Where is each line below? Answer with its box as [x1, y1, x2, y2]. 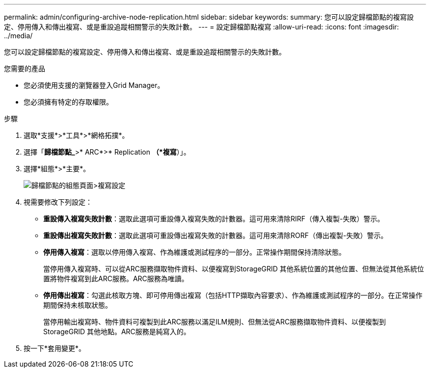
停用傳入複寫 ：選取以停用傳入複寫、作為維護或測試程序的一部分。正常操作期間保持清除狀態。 [43, 248, 346, 256]
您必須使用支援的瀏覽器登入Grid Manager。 [24, 81, 164, 89]
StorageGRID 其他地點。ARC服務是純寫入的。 [43, 327, 190, 336]
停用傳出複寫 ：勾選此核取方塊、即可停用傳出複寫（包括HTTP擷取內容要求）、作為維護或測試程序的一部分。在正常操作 [43, 291, 423, 299]
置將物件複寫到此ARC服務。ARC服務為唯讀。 [43, 274, 188, 283]
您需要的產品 [4, 64, 45, 73]
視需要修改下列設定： [24, 198, 92, 206]
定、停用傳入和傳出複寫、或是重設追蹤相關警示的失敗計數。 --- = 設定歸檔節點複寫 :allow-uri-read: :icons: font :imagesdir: [4, 23, 399, 31]
